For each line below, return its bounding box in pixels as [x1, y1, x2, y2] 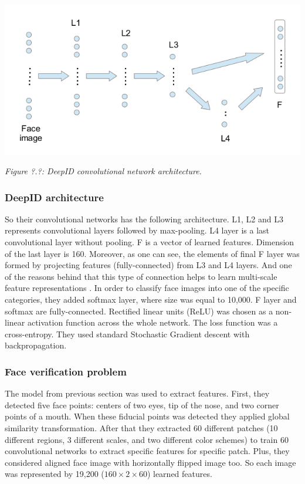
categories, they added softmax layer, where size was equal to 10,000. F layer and [5, 293, 297, 305]
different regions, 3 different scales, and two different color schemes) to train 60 [5, 433, 289, 445]
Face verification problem [5, 364, 127, 378]
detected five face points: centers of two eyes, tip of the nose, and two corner [5, 398, 279, 411]
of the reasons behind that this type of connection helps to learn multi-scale [5, 270, 277, 282]
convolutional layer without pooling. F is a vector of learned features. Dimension [5, 236, 294, 248]
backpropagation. [5, 339, 67, 351]
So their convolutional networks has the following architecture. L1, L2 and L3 [5, 212, 283, 225]
